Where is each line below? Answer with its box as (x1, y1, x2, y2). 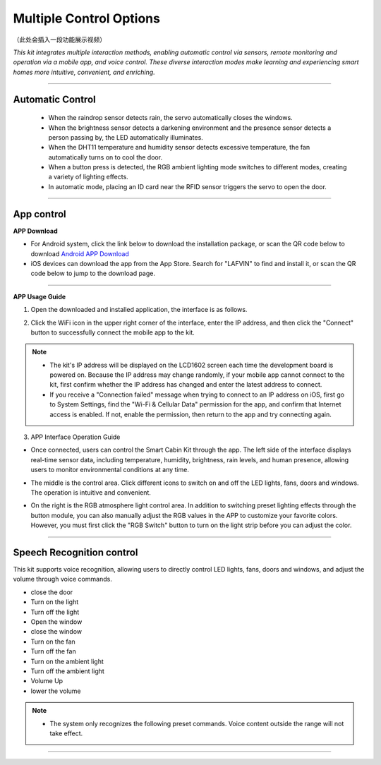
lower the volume (30, 687, 81, 695)
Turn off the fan (30, 647, 77, 656)
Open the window (30, 618, 83, 626)
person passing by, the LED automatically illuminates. (48, 133, 204, 141)
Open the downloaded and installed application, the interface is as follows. (30, 306, 248, 314)
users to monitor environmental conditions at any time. (30, 466, 190, 474)
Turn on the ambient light (30, 657, 104, 665)
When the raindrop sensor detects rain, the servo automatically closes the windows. (48, 114, 293, 122)
